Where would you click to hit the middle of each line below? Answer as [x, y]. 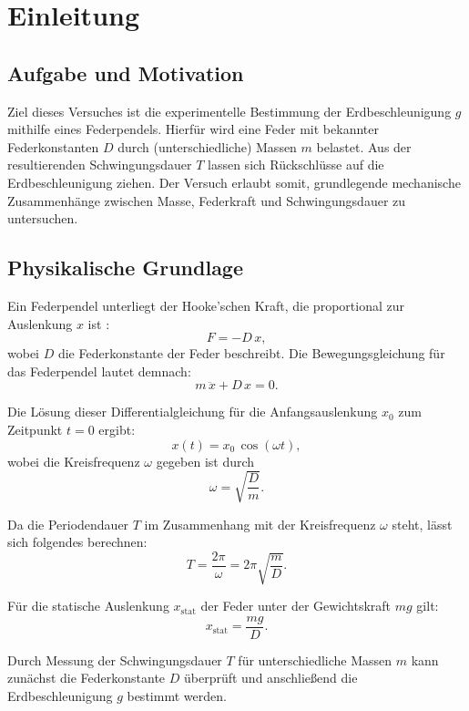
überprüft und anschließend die [270, 678]
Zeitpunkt [35, 429]
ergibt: [117, 429]
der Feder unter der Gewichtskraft [296, 606]
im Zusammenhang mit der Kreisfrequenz [260, 524]
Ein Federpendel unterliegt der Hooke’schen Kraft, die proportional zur [206, 305]
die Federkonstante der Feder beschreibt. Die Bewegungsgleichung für [251, 353]
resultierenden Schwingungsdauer [100, 165]
